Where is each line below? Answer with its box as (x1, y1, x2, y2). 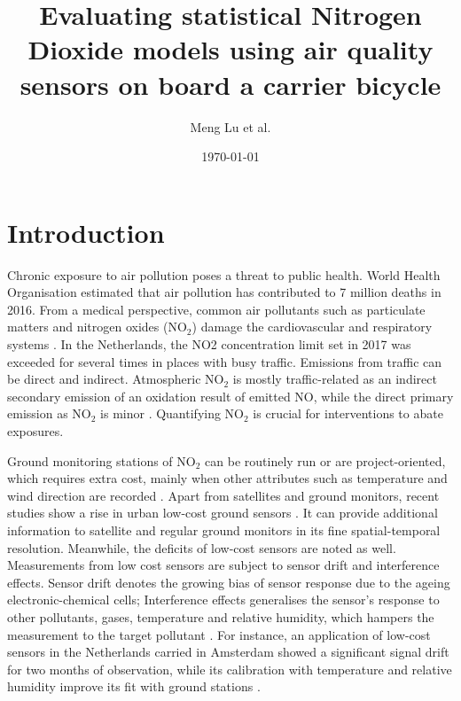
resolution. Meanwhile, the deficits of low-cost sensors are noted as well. (7, 538, 396, 557)
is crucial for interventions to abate (253, 404, 443, 423)
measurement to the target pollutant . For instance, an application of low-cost (7, 625, 431, 643)
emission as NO (7, 404, 91, 423)
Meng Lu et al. (190, 117, 271, 136)
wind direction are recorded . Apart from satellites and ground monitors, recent (7, 486, 440, 504)
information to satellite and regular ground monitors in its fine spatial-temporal (7, 520, 441, 539)
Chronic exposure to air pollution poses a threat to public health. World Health (7, 265, 441, 284)
